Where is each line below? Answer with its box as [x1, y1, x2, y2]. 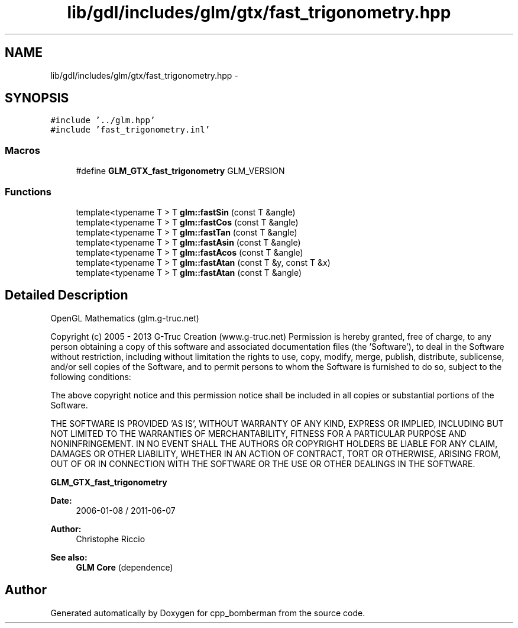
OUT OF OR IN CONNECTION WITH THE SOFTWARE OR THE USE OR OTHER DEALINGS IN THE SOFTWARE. [50, 458, 475, 469]
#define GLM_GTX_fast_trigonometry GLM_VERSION [76, 166, 285, 176]
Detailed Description [5, 288, 128, 303]
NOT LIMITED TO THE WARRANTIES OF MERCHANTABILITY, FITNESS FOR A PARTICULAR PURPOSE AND [50, 428, 467, 439]
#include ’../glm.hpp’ [50, 115, 156, 125]
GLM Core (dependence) [76, 562, 173, 572]
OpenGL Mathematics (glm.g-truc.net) [50, 313, 199, 323]
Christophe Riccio [76, 533, 145, 544]
